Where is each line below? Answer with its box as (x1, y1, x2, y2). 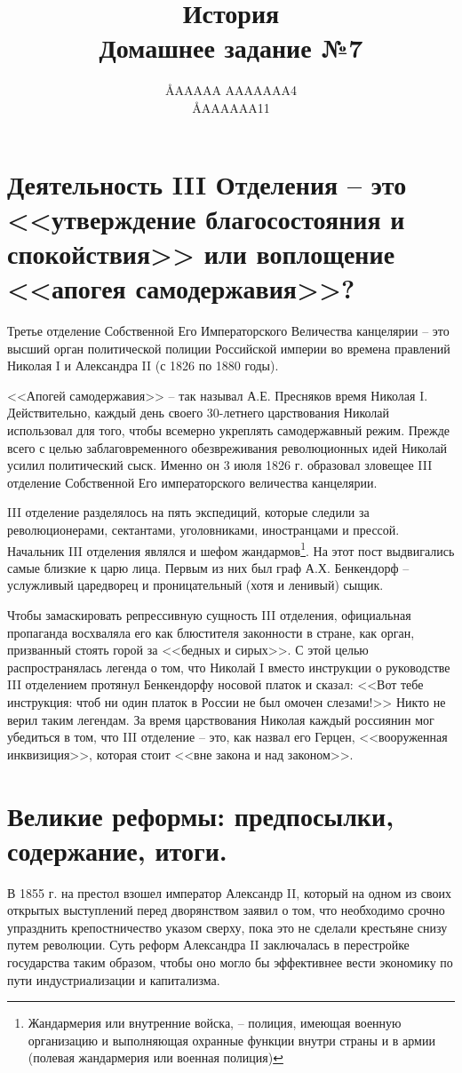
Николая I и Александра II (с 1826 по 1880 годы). (7, 356, 279, 375)
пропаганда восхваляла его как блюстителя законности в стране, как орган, (7, 623, 415, 641)
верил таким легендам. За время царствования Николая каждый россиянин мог (7, 710, 434, 728)
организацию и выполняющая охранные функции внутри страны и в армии (28, 1030, 435, 1049)
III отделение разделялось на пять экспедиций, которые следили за (7, 503, 370, 521)
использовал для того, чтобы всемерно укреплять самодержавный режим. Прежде (7, 420, 450, 439)
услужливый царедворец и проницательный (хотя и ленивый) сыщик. (7, 576, 384, 594)
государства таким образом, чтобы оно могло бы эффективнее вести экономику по (7, 953, 453, 971)
